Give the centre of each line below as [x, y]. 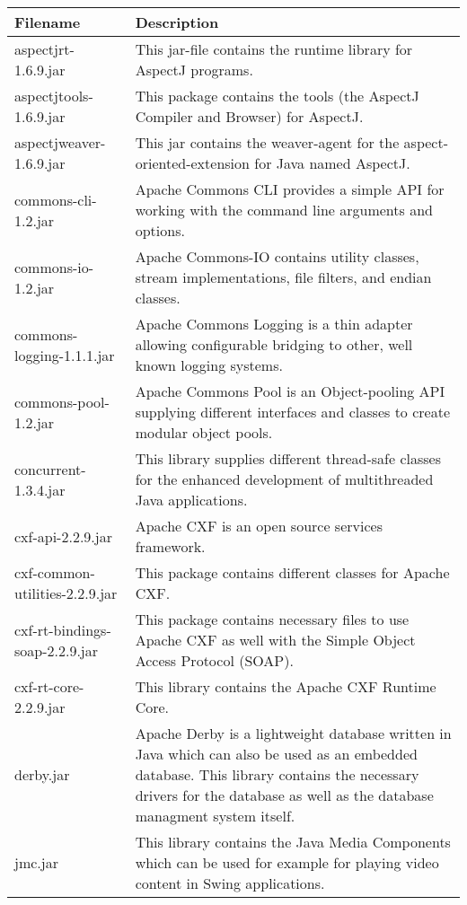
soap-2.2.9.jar [57, 650]
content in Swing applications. [230, 883]
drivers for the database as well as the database [284, 795]
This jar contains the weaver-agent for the [267, 142]
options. [160, 230]
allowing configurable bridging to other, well [274, 344]
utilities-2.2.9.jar [66, 593]
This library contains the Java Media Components [293, 842]
